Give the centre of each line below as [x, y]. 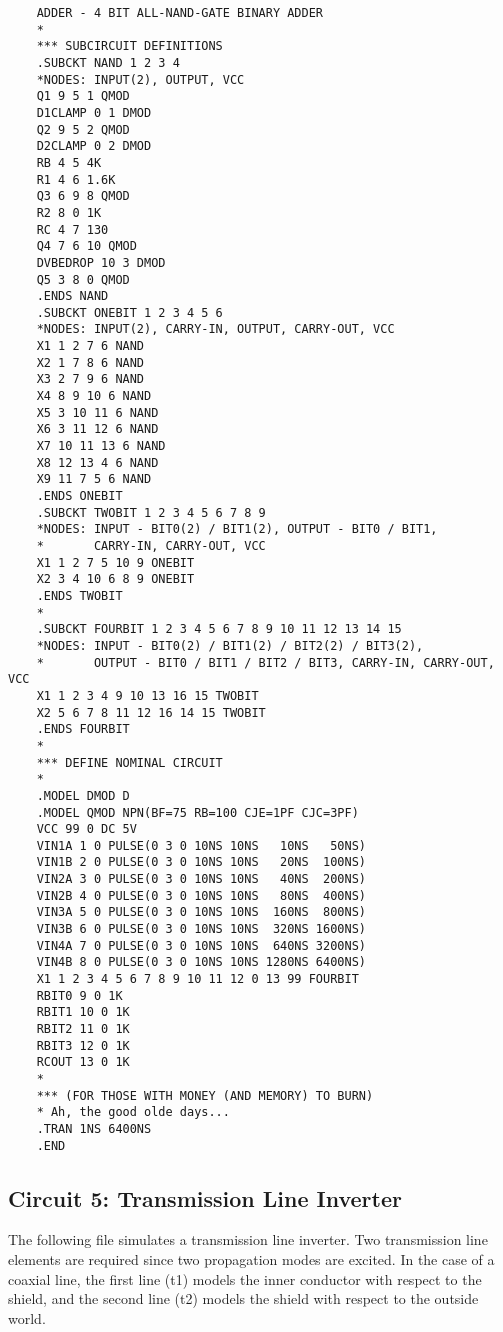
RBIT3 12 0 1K [83, 1045]
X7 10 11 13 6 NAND [101, 446]
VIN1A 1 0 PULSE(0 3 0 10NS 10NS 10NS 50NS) [201, 845]
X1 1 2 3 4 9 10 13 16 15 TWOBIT [147, 695]
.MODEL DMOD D [83, 795]
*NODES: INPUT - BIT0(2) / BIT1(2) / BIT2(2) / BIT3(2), [230, 645]
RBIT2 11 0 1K [83, 1029]
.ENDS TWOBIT [79, 595]
